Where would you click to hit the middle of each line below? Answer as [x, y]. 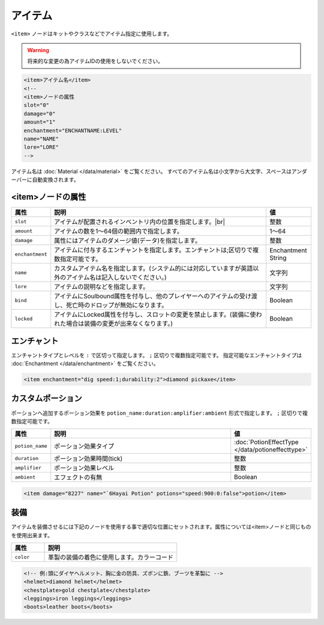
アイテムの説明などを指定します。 [102, 287]
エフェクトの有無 [78, 477]
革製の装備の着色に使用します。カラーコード [111, 557]
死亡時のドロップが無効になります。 [117, 305]
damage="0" [40, 113]
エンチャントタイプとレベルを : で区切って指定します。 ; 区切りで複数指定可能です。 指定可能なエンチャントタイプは [157, 355]
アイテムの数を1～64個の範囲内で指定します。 [118, 231]
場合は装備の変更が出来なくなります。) [120, 324]
